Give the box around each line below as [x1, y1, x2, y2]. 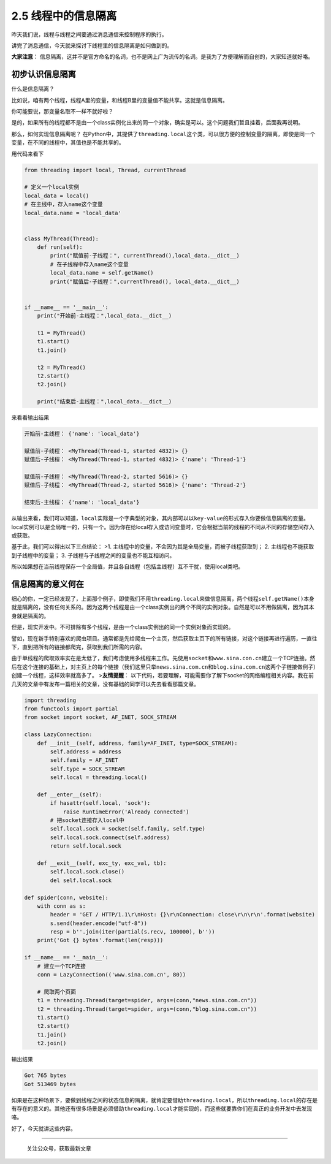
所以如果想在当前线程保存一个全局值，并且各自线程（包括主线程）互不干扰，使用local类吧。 [11, 563, 244, 570]
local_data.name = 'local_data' [24, 209, 122, 216]
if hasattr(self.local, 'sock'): [50, 800, 151, 807]
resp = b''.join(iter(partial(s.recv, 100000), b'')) [50, 929, 215, 935]
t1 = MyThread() [37, 329, 86, 337]
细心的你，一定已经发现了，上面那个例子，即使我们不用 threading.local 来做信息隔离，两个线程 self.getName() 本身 [11, 595, 315, 603]
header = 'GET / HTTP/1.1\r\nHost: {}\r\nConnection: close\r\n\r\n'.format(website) [50, 911, 316, 918]
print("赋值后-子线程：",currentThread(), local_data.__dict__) [50, 278, 240, 285]
